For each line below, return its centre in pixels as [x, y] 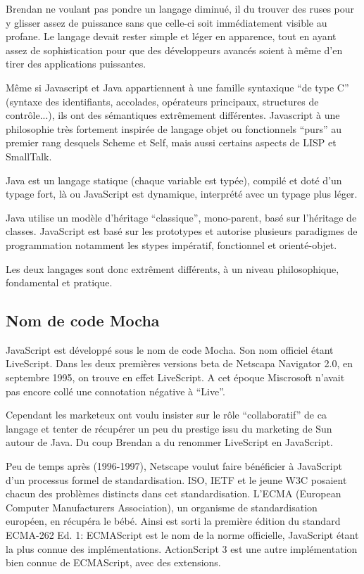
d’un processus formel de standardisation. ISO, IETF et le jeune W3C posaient [176, 479]
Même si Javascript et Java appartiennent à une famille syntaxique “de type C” [177, 87]
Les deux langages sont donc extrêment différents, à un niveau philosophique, [172, 268]
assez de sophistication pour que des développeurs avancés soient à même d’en [174, 50]
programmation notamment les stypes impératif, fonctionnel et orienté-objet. [171, 244]
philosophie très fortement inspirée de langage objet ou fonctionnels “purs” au [174, 128]
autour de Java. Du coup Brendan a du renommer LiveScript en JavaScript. [169, 442]
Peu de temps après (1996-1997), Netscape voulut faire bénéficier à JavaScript [174, 466]
